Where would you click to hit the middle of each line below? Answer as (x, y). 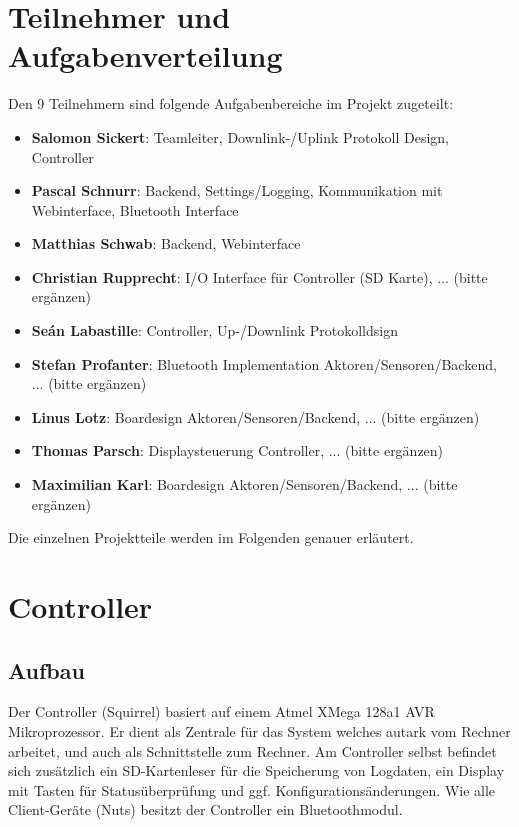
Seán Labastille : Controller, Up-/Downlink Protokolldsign (214, 330)
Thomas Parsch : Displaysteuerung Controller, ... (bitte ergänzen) (237, 450)
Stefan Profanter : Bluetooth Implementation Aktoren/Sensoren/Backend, (264, 363)
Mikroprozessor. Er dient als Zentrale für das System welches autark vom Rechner (259, 730)
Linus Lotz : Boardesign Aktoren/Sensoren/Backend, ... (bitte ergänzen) (255, 416)
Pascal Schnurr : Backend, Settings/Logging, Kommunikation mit (237, 190)
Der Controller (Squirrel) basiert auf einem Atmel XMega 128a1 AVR (221, 711)
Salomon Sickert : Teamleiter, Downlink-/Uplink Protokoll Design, (240, 136)
